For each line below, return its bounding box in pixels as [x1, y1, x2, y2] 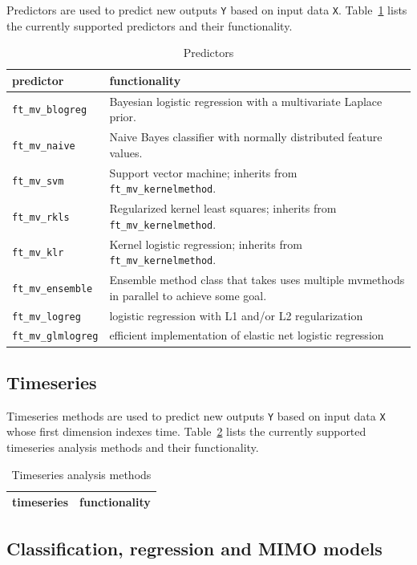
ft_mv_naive [12, 140, 75, 152]
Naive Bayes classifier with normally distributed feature [109, 128, 383, 145]
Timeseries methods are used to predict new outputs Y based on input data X [6, 407, 386, 424]
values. [109, 144, 143, 161]
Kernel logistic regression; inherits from [109, 235, 302, 252]
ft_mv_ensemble [12, 282, 93, 295]
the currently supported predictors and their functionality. [6, 17, 293, 34]
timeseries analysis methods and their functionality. [6, 439, 259, 456]
